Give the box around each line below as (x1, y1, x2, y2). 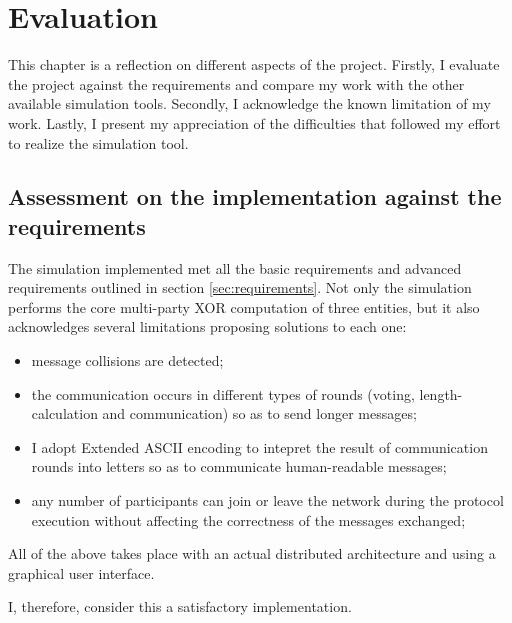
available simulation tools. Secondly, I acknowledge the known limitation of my (8, 93, 491, 114)
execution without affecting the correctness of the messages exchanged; (31, 509, 466, 530)
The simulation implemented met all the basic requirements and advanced (8, 257, 462, 278)
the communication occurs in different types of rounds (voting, (31, 383, 415, 404)
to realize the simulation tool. (8, 132, 189, 153)
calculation (31, 403, 98, 424)
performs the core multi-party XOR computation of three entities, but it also (8, 296, 480, 317)
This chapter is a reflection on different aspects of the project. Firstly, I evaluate (8, 54, 500, 75)
